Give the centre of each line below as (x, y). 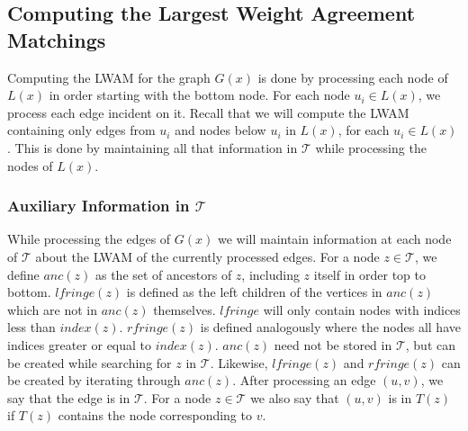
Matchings (57, 39)
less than (31, 327)
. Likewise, (239, 362)
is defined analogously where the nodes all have (330, 327)
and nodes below (220, 130)
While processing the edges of (89, 239)
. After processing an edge (304, 380)
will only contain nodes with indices (362, 309)
